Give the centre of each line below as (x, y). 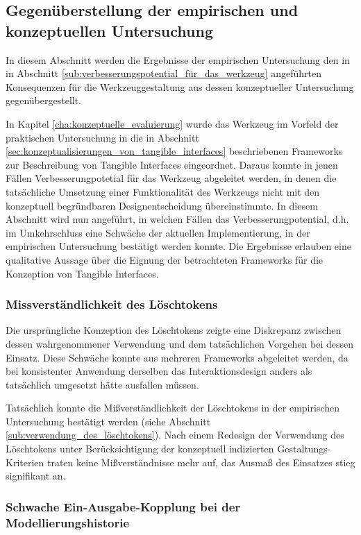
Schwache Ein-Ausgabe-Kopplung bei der (123, 506)
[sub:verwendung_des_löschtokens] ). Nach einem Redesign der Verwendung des (175, 435)
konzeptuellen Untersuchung (109, 30)
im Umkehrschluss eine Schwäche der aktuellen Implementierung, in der (158, 232)
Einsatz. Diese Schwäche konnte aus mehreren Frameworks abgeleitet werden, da (177, 357)
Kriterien (25, 462)
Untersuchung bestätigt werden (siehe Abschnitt (108, 421)
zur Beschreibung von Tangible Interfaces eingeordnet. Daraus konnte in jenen (172, 164)
